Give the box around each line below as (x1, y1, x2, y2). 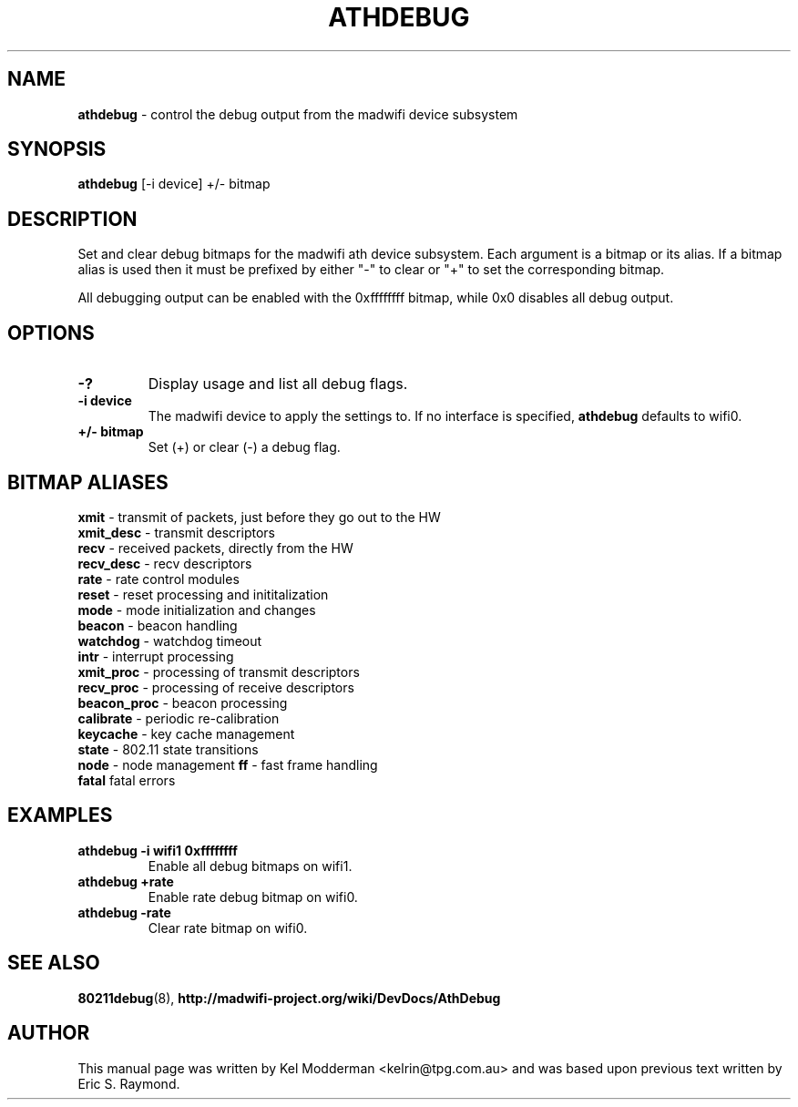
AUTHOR (7, 1021, 90, 1045)
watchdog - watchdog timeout (77, 632, 262, 649)
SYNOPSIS (7, 138, 107, 161)
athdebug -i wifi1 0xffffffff (77, 842, 238, 858)
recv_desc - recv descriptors (77, 555, 252, 571)
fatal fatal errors (77, 772, 176, 788)
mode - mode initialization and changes (77, 601, 316, 618)
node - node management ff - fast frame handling (77, 756, 378, 773)
